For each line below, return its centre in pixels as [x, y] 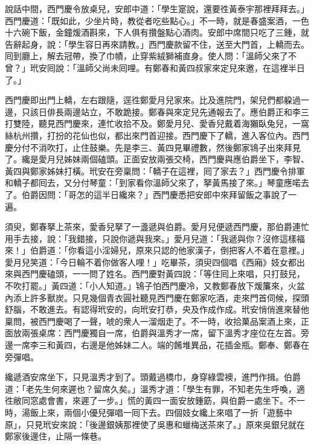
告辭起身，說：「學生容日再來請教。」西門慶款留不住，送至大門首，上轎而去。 [157, 44]
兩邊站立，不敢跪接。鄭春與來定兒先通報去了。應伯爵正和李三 [186, 111]
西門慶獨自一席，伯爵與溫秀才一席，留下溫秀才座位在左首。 [182, 333]
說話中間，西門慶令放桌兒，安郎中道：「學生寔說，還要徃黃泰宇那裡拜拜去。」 [157, 8]
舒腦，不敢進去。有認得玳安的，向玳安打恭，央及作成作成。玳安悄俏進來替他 [157, 309]
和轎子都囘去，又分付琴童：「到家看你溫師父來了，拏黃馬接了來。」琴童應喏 [153, 183]
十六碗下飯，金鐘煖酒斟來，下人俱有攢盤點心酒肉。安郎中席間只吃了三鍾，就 [157, 32]
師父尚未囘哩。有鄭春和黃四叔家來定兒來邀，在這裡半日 [195, 67]
